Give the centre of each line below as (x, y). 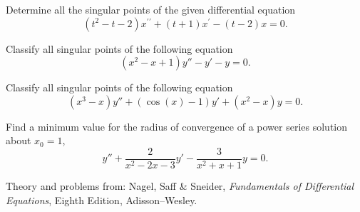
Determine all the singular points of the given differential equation (151, 9)
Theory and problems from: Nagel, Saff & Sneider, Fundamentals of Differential (180, 186)
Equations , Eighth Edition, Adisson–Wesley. (102, 200)
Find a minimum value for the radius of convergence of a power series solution (177, 126)
